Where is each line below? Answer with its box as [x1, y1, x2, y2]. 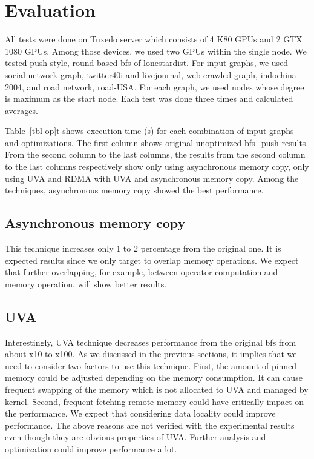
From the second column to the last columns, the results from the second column [5, 148, 306, 161]
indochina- [260, 68, 299, 81]
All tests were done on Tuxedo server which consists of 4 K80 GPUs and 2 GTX [5, 33, 303, 45]
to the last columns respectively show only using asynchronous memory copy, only [5, 160, 309, 173]
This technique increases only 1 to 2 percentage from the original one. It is [5, 242, 281, 255]
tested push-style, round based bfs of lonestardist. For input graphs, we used [5, 56, 289, 69]
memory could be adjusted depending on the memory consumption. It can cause [5, 371, 303, 384]
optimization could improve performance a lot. [5, 442, 177, 455]
